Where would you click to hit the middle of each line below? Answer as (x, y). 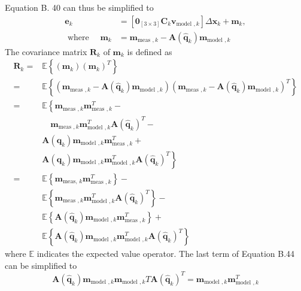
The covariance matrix (46, 51)
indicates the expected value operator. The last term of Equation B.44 (166, 254)
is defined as (150, 51)
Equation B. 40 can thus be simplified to (79, 7)
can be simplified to (41, 265)
